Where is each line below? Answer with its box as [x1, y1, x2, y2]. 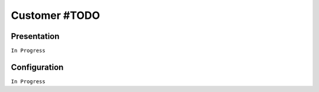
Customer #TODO [11, 9, 100, 22]
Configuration [11, 62, 64, 72]
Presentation [11, 31, 60, 41]
